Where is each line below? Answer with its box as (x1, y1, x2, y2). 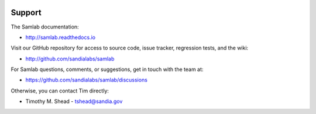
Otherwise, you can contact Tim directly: (11, 87, 109, 94)
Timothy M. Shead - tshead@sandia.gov (25, 98, 123, 105)
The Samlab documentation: (11, 23, 79, 30)
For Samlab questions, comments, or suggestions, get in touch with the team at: (11, 66, 204, 73)
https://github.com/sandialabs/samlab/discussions (25, 76, 147, 84)
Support (11, 8, 42, 17)
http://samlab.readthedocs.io (25, 34, 96, 41)
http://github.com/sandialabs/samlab (25, 55, 115, 62)
